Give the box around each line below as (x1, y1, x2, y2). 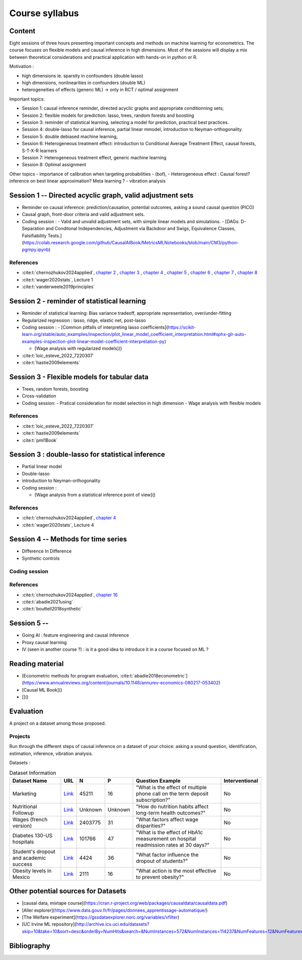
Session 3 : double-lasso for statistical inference (9, 450, 166, 459)
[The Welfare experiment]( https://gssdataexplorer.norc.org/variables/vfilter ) (22, 914, 180, 920)
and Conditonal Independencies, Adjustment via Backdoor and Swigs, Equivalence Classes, (45, 226, 236, 232)
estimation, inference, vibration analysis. (9, 750, 93, 757)
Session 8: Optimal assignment (22, 162, 87, 168)
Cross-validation (22, 393, 56, 399)
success (12, 860, 33, 867)
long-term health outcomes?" (136, 809, 206, 816)
